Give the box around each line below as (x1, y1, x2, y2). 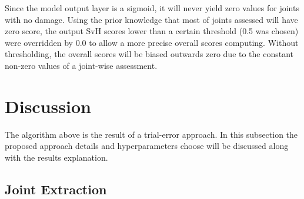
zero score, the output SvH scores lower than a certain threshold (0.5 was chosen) (5, 25, 299, 37)
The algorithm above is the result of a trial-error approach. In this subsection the (5, 128, 298, 140)
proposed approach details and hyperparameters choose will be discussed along (5, 140, 289, 152)
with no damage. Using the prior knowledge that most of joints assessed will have (5, 13, 298, 25)
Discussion (5, 94, 91, 118)
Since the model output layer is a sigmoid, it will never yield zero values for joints (5, 2, 299, 14)
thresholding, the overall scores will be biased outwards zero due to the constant (5, 48, 294, 60)
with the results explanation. (5, 151, 108, 163)
